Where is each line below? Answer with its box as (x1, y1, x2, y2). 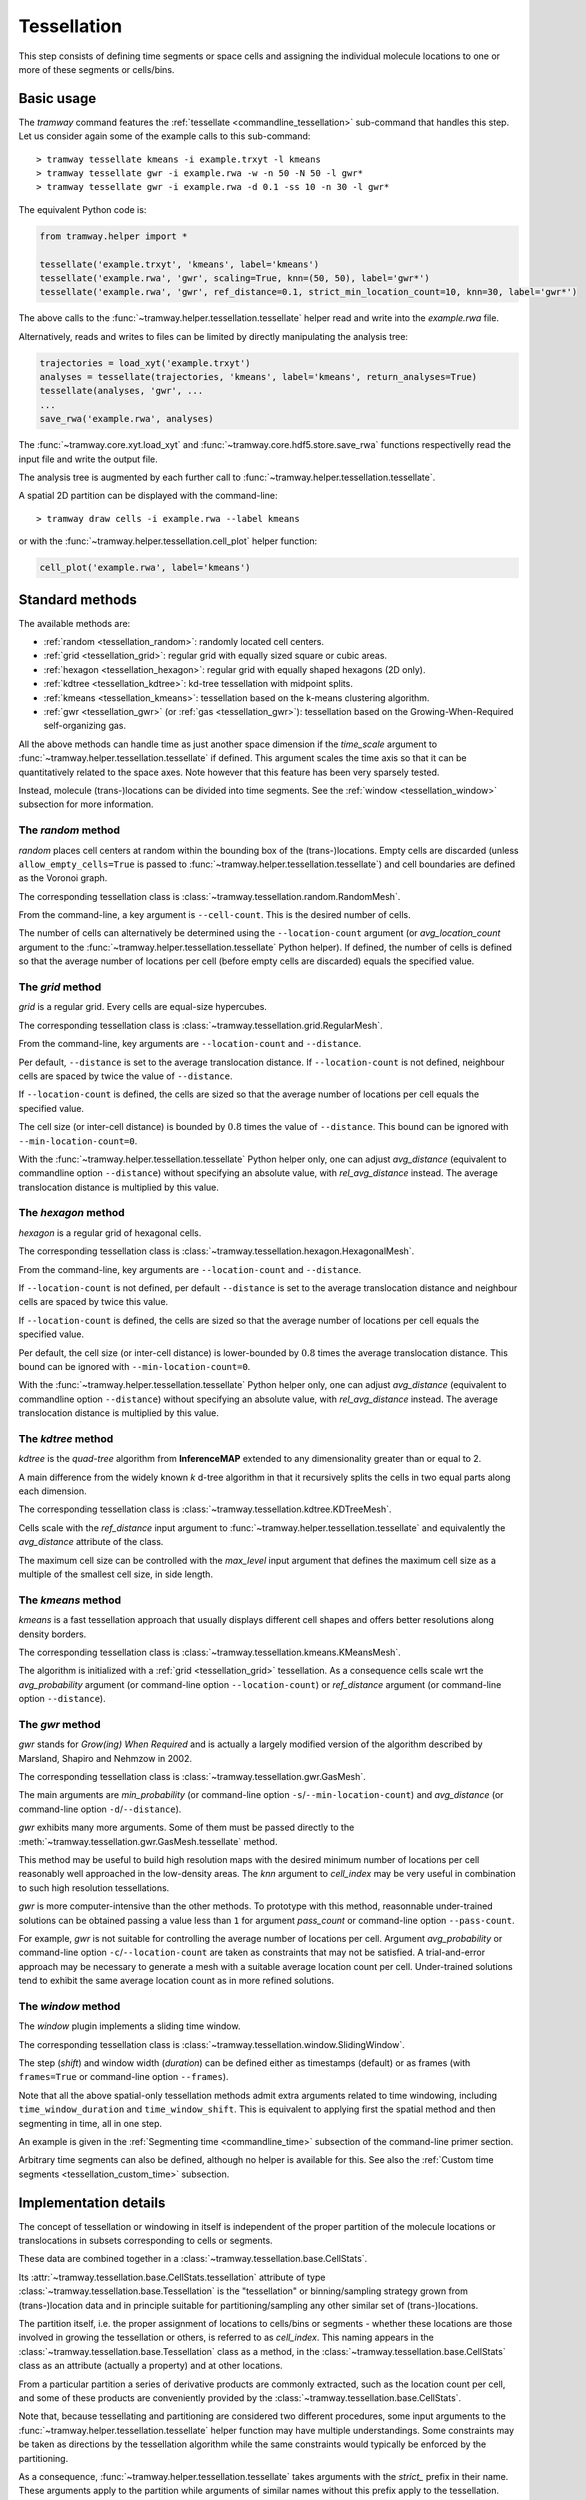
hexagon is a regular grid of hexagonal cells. (18, 1226, 202, 1239)
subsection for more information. (18, 798, 154, 810)
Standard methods (18, 591, 137, 608)
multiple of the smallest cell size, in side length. (18, 1568, 214, 1580)
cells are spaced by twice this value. (18, 1296, 169, 1308)
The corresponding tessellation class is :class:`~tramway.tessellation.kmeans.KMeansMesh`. (18, 1646, 402, 1658)
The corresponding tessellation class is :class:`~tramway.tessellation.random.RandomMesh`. (18, 890, 401, 902)
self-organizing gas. (43, 720, 127, 732)
